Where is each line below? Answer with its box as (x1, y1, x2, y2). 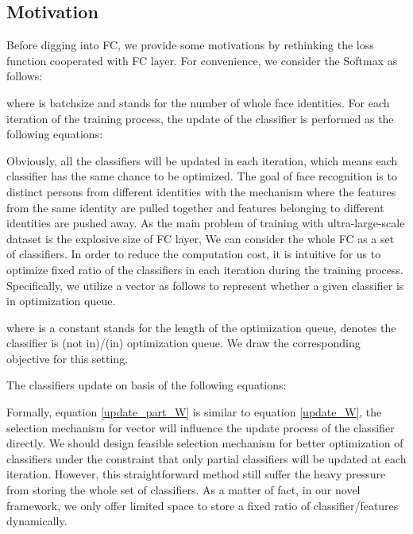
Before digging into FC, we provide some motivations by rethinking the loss (6, 37, 374, 53)
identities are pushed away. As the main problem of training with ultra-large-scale (6, 215, 405, 231)
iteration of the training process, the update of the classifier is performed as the (6, 110, 394, 126)
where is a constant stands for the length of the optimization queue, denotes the (6, 319, 396, 335)
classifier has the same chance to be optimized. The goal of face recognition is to (6, 168, 397, 184)
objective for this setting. (6, 350, 129, 366)
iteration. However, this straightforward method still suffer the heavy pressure (6, 466, 386, 482)
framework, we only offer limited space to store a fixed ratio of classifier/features (6, 497, 399, 513)
